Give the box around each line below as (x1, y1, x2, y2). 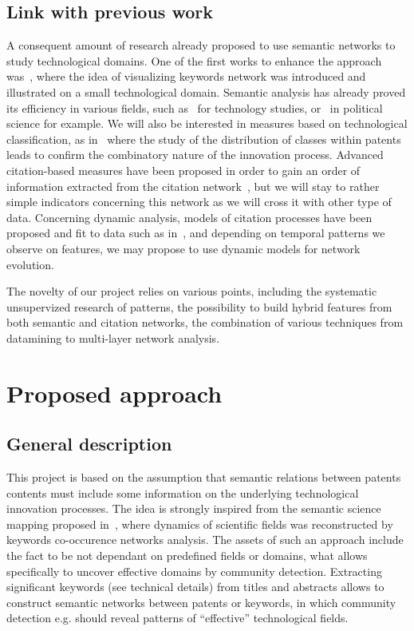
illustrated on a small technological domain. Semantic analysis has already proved (6, 83, 406, 100)
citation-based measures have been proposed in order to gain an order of (6, 161, 361, 178)
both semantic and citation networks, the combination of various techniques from (6, 314, 404, 331)
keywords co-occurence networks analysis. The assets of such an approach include (6, 531, 404, 548)
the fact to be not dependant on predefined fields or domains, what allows (6, 547, 368, 564)
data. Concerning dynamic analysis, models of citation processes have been (6, 208, 373, 225)
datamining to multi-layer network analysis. (6, 329, 220, 346)
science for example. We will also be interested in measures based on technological (6, 115, 408, 132)
